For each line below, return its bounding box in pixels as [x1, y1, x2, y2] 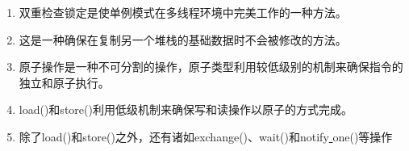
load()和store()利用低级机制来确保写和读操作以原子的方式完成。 [19, 101, 353, 118]
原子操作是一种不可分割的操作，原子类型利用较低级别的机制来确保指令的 [19, 58, 403, 75]
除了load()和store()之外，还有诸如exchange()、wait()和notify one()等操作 [19, 128, 393, 145]
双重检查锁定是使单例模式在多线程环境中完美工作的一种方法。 [19, 4, 347, 20]
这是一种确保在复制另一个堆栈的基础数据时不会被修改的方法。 [19, 31, 347, 48]
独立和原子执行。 [19, 73, 110, 90]
